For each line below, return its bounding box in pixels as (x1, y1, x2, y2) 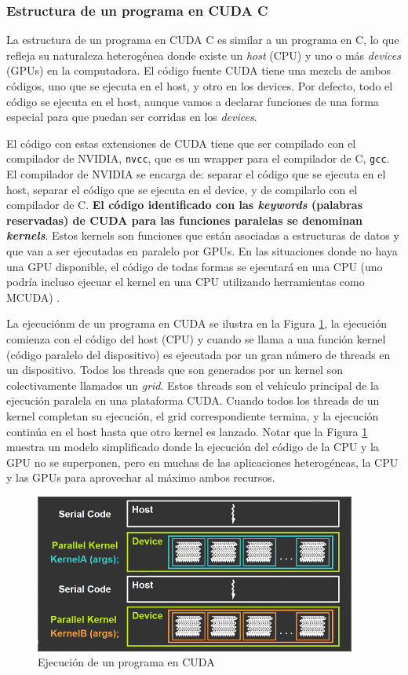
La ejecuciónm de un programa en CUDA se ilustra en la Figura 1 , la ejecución (6, 315, 388, 332)
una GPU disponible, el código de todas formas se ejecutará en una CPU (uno (6, 258, 383, 274)
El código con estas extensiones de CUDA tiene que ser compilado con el (6, 134, 356, 151)
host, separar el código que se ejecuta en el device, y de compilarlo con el (6, 181, 358, 197)
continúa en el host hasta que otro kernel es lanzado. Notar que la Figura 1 (6, 423, 368, 439)
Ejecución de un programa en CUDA (38, 654, 215, 670)
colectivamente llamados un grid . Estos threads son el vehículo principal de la (6, 376, 379, 393)
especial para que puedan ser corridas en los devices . (6, 108, 257, 125)
